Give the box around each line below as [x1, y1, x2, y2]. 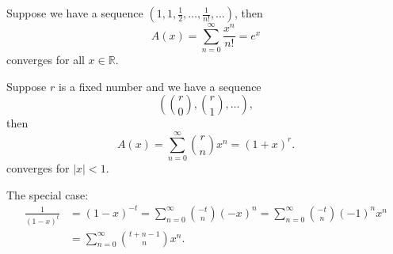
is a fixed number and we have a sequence [58, 78, 261, 94]
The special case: [6, 186, 89, 203]
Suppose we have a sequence [6, 5, 143, 21]
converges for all [6, 51, 85, 68]
